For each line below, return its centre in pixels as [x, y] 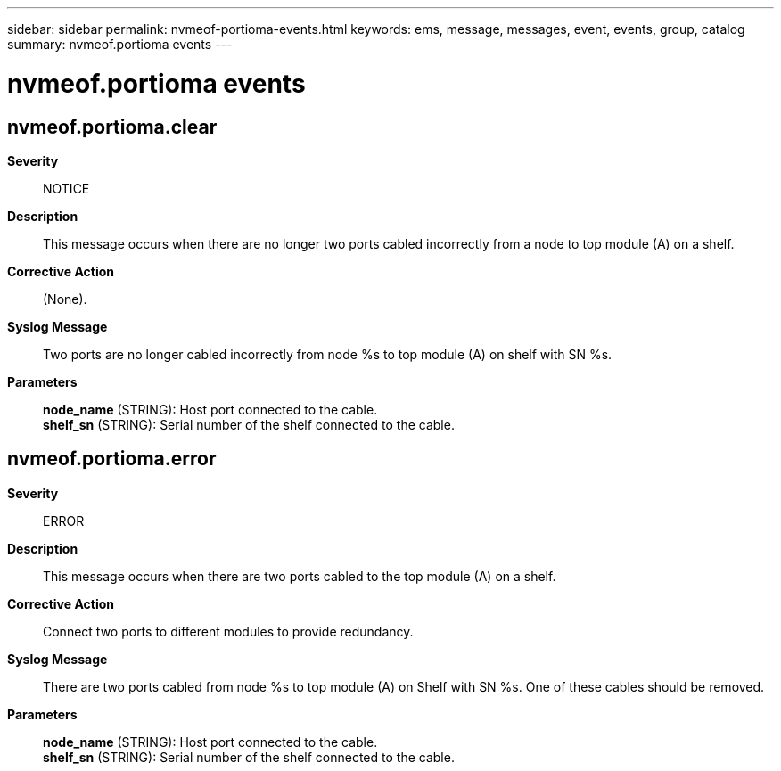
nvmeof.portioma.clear [112, 127]
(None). [65, 299]
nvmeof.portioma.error [112, 459]
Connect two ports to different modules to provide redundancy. [228, 631]
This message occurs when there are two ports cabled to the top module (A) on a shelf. [300, 576]
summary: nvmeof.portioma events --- [120, 44]
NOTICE [66, 188]
